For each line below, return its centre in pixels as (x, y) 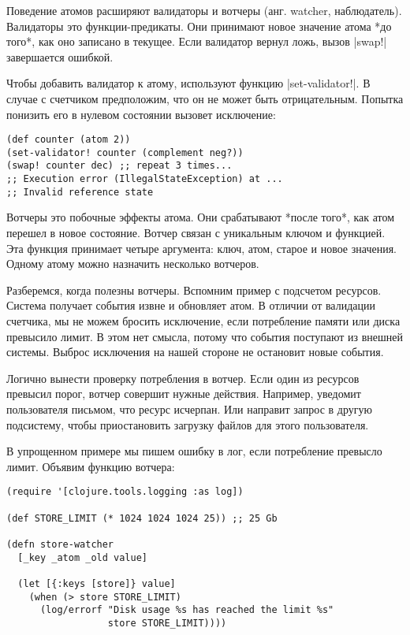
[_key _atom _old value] (82, 557)
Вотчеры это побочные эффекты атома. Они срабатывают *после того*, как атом (201, 217)
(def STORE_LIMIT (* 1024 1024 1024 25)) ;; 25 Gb (142, 518)
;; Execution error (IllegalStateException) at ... (145, 179)
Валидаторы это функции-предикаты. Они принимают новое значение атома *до (199, 26)
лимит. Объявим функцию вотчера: (91, 466)
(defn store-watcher (60, 544)
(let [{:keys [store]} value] (97, 583)
